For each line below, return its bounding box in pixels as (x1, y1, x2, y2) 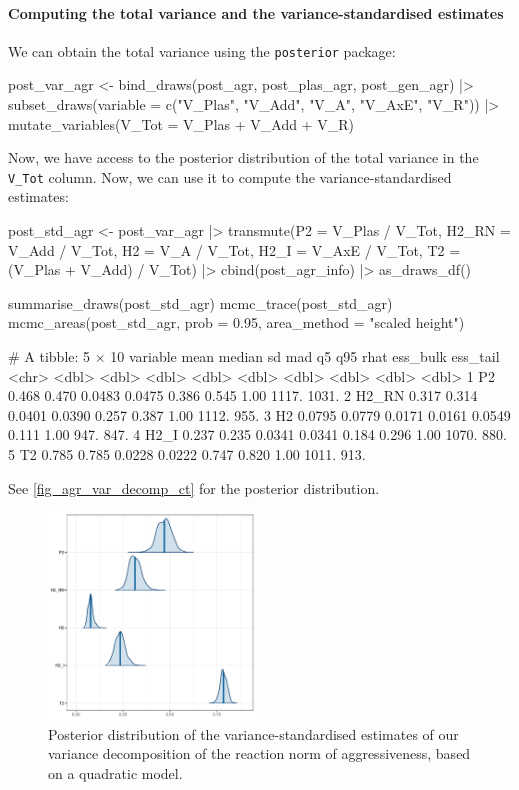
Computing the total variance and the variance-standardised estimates (8, 2, 504, 23)
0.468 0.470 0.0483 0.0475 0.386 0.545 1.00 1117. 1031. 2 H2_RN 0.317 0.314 (8, 385, 478, 406)
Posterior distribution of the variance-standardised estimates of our (48, 723, 459, 744)
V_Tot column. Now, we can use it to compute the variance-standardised (8, 166, 452, 187)
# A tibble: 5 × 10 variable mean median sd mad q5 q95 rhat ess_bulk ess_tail (8, 346, 500, 367)
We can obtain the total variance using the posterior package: (8, 40, 396, 61)
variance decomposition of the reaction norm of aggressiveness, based (48, 743, 471, 764)
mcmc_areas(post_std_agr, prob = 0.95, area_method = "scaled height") (8, 312, 465, 333)
